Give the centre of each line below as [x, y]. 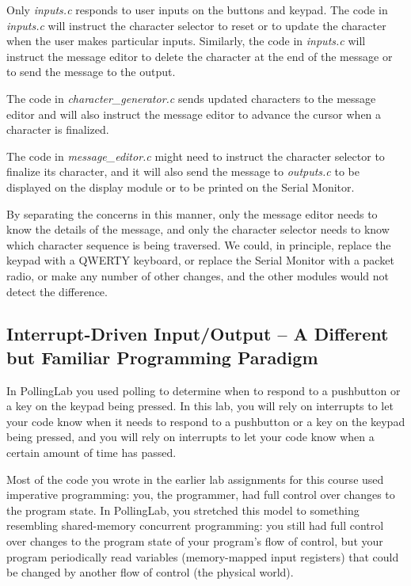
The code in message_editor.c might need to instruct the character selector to [196, 156]
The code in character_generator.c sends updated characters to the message [191, 98]
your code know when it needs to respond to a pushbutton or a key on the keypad [206, 421]
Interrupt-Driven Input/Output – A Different [198, 334]
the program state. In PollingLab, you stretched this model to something [183, 510]
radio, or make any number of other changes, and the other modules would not [198, 275]
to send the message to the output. [91, 72]
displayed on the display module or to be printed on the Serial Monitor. [181, 186]
